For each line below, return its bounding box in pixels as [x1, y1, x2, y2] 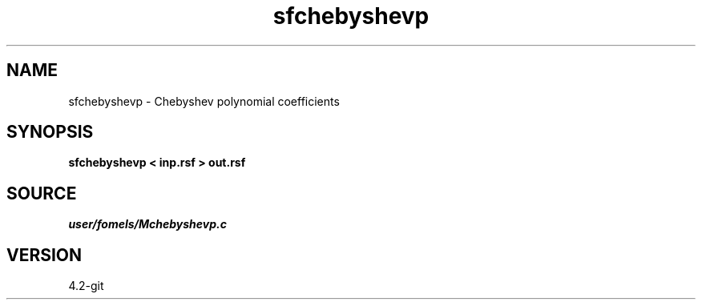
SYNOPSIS [6, 122, 94, 143]
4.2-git [68, 279, 104, 293]
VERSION [6, 244, 83, 265]
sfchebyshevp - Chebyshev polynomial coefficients [68, 94, 340, 108]
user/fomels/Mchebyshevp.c [68, 217, 227, 232]
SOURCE [6, 183, 77, 203]
